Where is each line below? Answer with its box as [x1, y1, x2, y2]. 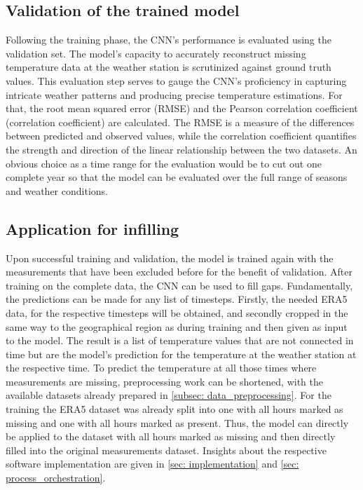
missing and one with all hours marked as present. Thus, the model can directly [6, 415, 349, 430]
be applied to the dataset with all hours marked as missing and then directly [6, 429, 336, 444]
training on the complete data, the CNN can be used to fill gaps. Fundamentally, [6, 278, 353, 292]
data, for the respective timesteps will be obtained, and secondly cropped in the [6, 305, 348, 320]
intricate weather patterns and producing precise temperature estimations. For [6, 87, 343, 102]
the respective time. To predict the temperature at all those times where [6, 360, 317, 375]
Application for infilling [6, 217, 179, 239]
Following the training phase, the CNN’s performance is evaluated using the [6, 32, 331, 47]
